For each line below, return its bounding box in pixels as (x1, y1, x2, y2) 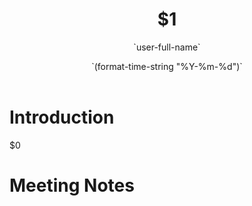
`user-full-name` (133, 41, 201, 53)
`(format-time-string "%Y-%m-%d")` (91, 60, 243, 72)
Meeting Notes (9, 174, 135, 197)
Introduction (9, 106, 115, 128)
